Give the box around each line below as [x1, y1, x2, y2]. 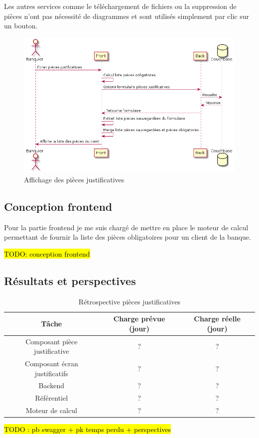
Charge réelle [194, 313, 241, 324]
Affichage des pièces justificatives [24, 174, 125, 184]
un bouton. [4, 20, 38, 31]
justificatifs [34, 368, 68, 378]
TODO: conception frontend [4, 248, 90, 259]
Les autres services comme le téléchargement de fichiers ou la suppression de [4, 1, 237, 11]
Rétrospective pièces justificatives [78, 296, 181, 306]
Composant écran [25, 358, 78, 369]
